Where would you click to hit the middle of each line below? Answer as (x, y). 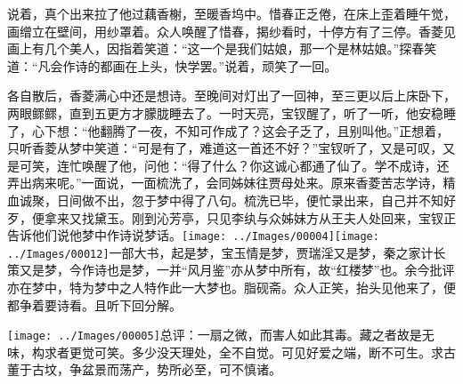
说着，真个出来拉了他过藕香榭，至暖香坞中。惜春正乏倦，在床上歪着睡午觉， (231, 13)
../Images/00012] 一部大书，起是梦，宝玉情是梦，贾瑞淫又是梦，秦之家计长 (227, 252)
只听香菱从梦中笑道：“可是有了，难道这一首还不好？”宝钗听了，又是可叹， (225, 148)
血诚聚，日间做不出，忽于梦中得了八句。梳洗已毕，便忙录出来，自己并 (213, 200)
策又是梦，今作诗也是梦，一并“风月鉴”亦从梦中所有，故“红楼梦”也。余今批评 (231, 270)
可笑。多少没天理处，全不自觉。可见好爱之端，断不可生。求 (268, 352)
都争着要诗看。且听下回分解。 (94, 304)
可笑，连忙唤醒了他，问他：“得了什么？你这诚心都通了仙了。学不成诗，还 (234, 165)
